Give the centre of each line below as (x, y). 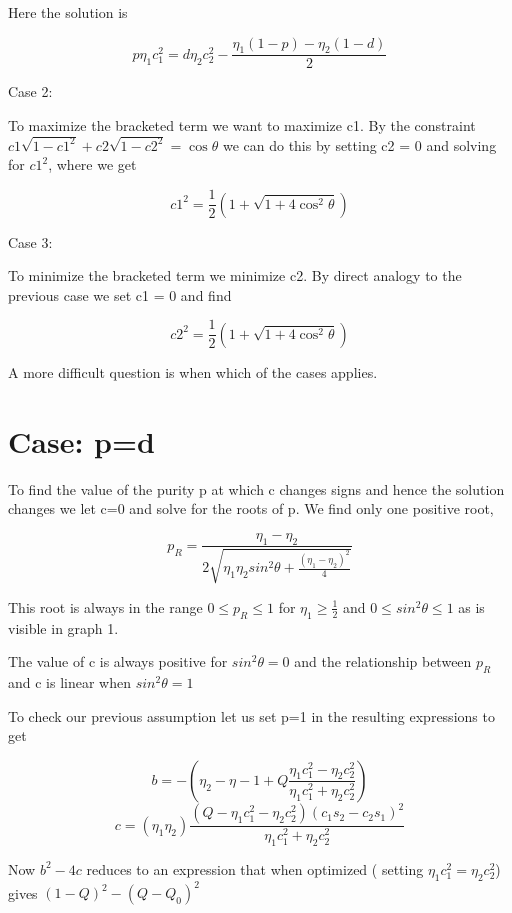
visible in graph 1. (63, 627)
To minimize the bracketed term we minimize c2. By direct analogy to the (235, 275)
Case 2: (30, 91)
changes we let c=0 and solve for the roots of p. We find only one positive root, (251, 508)
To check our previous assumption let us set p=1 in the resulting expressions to (251, 715)
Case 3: (30, 241)
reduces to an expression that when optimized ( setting (255, 868)
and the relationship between (383, 661)
